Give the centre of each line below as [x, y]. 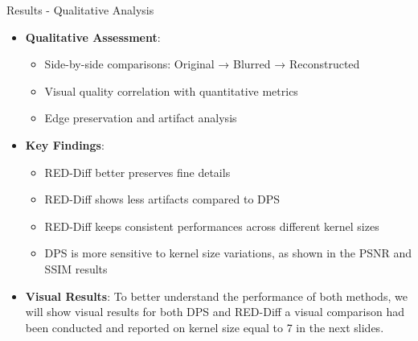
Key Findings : [65, 144]
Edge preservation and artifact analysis [141, 118]
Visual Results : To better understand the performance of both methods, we [216, 296]
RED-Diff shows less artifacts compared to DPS [162, 199]
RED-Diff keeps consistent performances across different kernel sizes [212, 226]
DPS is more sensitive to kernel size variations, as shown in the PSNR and [228, 253]
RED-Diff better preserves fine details [137, 172]
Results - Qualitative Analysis [80, 10]
